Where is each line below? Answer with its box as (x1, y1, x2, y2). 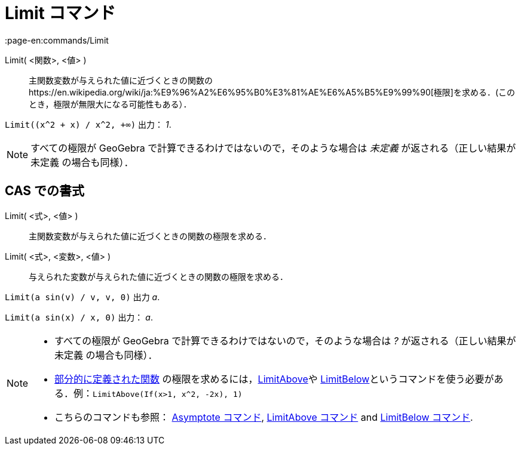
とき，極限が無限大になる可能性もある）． (29, 98, 192, 109)
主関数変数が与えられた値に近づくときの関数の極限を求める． (29, 230, 271, 241)
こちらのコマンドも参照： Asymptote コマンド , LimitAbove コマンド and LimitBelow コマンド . (54, 411, 473, 423)
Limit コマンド (5, 3, 116, 23)
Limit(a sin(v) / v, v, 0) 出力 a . (5, 291, 160, 302)
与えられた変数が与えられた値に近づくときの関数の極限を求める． (29, 271, 288, 282)
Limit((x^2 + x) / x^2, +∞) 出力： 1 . (5, 119, 171, 130)
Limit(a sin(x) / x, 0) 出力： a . (5, 312, 153, 322)
